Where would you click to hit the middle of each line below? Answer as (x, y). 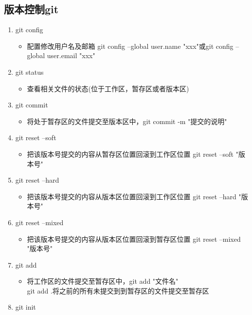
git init (26, 307)
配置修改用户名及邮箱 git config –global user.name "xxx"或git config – (133, 46)
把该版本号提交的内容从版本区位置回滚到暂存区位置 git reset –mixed (134, 239)
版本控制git (31, 9)
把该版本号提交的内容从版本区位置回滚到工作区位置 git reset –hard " (134, 196)
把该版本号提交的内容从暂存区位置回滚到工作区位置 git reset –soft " (133, 154)
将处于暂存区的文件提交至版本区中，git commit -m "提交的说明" (127, 121)
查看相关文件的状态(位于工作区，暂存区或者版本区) (108, 88)
